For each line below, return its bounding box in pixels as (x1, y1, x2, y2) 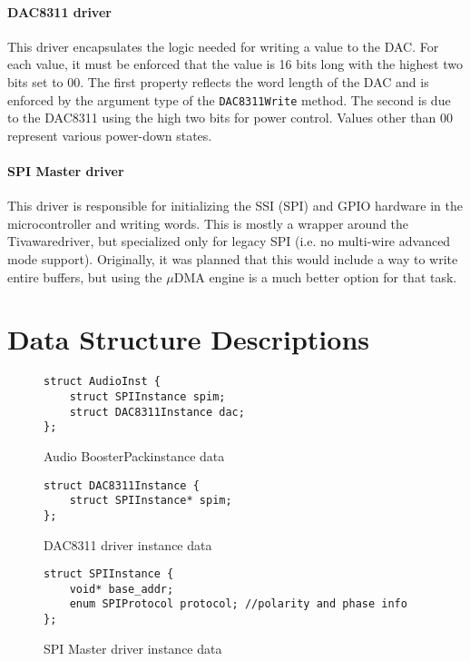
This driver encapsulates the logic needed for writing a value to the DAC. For (7, 36, 439, 55)
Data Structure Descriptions (7, 321, 370, 358)
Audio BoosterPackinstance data (44, 446, 225, 465)
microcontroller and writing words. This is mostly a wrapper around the (7, 213, 409, 232)
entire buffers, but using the (7, 267, 162, 286)
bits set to (7, 72, 64, 91)
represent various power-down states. (7, 125, 212, 144)
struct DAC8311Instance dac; (69, 405, 245, 419)
